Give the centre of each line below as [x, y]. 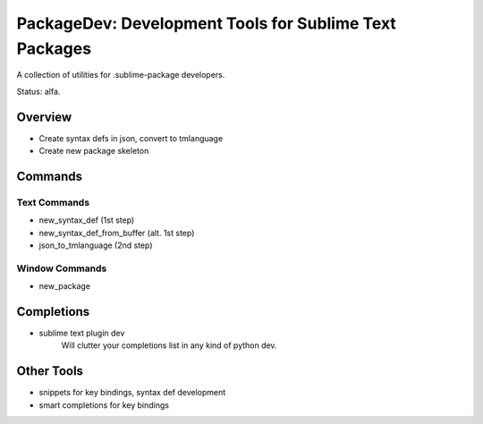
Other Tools [50, 371]
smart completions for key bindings [104, 405]
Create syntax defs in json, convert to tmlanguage [131, 138]
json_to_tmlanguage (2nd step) [96, 245]
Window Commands [62, 268]
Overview [44, 117]
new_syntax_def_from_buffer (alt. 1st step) [117, 233]
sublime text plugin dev [82, 333]
